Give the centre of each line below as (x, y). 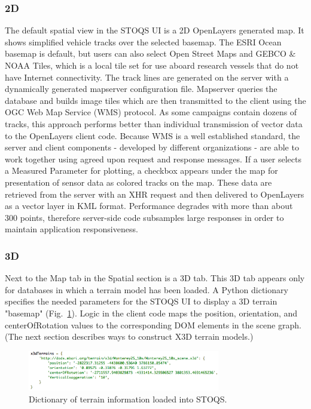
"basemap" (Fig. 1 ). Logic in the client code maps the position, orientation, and (151, 313)
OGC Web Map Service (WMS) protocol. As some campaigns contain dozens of (151, 112)
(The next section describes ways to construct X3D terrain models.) (129, 336)
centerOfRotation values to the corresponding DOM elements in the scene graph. (153, 325)
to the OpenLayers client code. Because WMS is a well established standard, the (153, 135)
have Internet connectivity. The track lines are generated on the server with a (147, 77)
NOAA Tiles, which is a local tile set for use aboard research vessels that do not (152, 65)
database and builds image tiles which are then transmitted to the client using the (155, 100)
